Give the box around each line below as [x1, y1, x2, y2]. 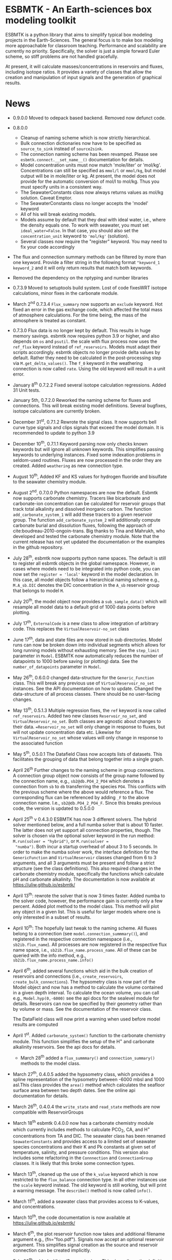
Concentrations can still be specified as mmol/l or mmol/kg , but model [20, 167, 166, 173]
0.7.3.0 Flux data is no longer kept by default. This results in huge [12, 327, 151, 333]
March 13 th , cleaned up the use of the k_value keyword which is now [12, 1170, 158, 1177]
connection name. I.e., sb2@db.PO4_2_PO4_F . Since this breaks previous [12, 800, 161, 806]
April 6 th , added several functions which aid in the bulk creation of [12, 967, 153, 974]
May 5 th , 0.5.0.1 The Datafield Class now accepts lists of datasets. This [12, 750, 163, 757]
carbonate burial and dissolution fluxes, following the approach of [12, 522, 152, 528]
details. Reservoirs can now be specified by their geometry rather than [12, 1000, 163, 1007]
